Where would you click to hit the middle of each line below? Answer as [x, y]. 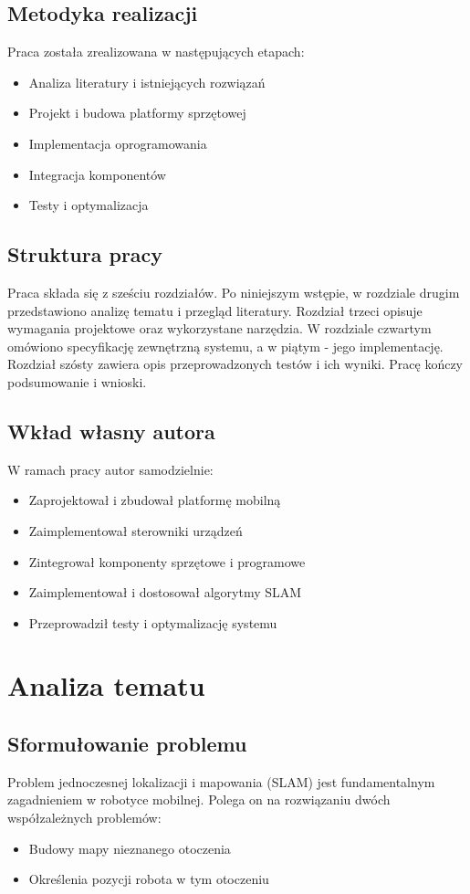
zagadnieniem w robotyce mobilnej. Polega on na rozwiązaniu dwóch [199, 799]
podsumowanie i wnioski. [77, 381]
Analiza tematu [106, 685]
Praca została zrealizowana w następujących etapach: [156, 52]
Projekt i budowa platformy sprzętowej [137, 113]
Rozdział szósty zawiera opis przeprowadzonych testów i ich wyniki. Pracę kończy [235, 364]
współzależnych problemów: [84, 818]
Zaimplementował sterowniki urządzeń [136, 530]
